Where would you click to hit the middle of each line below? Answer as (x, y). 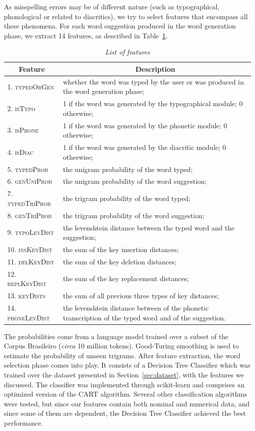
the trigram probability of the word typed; (127, 198)
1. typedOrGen (31, 86)
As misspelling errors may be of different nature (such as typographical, (112, 6)
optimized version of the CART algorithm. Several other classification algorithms (126, 394)
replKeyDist (27, 283)
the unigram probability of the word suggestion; (135, 181)
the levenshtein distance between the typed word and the (149, 227)
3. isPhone (23, 130)
